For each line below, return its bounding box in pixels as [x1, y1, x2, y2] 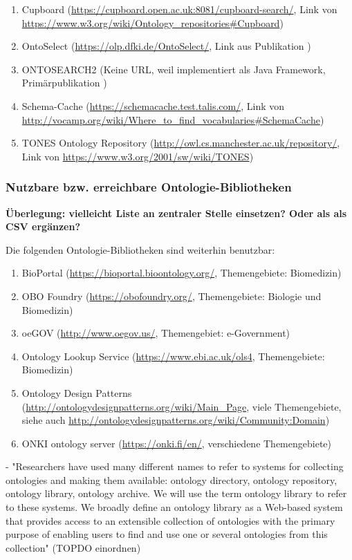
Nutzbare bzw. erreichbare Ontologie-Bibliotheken [6, 178, 292, 196]
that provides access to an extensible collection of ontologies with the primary [6, 513, 335, 528]
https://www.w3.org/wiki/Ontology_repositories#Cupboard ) [21, 15, 284, 30]
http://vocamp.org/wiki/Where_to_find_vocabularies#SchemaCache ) [21, 112, 324, 127]
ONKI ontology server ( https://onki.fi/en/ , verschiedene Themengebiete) [21, 436, 331, 450]
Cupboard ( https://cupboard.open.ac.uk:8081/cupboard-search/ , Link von [21, 2, 337, 16]
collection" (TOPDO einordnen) [6, 540, 141, 554]
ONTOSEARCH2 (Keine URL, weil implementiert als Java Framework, [21, 62, 326, 76]
